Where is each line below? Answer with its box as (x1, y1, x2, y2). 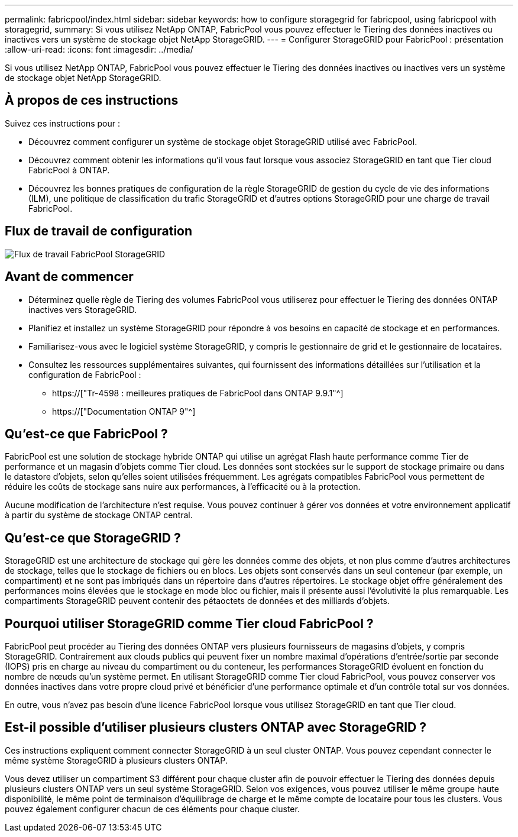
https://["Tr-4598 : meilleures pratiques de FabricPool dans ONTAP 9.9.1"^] (52, 387, 344, 398)
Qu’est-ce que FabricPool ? (5, 426, 168, 441)
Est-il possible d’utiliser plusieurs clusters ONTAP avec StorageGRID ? (5, 720, 426, 735)
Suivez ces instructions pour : (5, 118, 120, 128)
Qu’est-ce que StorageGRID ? (5, 530, 181, 545)
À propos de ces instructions (5, 93, 179, 108)
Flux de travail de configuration (5, 224, 193, 239)
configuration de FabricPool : (28, 369, 141, 380)
